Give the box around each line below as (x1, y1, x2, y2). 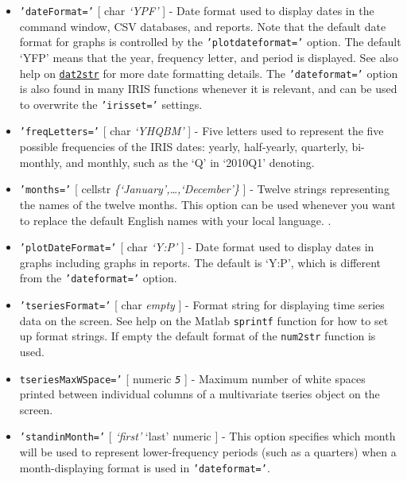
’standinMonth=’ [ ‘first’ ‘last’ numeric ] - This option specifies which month (19, 428, 396, 444)
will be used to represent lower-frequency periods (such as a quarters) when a (19, 444, 397, 460)
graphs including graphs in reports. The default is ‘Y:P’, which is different (19, 254, 382, 270)
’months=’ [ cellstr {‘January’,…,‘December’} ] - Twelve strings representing (19, 180, 390, 197)
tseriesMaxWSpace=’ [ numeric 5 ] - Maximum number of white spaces (19, 370, 366, 386)
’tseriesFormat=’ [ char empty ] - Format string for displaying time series (19, 297, 385, 312)
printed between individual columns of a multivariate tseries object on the (19, 386, 380, 402)
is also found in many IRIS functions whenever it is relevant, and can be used (19, 80, 397, 97)
